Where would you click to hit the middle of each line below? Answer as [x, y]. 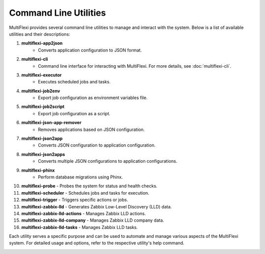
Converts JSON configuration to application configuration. [97, 145]
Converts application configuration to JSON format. [90, 50]
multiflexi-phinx [38, 170]
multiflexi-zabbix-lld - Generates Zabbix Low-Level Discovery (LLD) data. [96, 206]
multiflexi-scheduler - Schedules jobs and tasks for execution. [85, 193]
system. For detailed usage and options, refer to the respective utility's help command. [97, 243]
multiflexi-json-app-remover [52, 123]
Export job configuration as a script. [74, 113]
